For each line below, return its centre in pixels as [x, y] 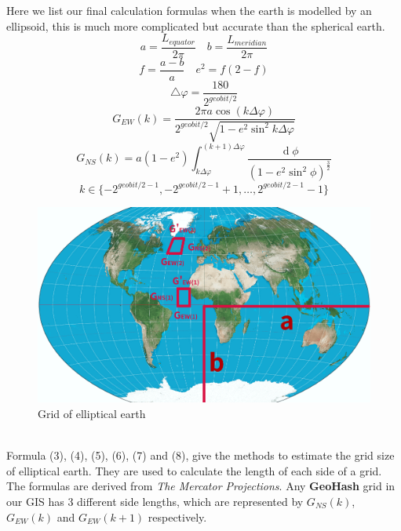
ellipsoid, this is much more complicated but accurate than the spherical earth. [196, 25]
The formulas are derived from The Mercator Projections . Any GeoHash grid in [201, 486]
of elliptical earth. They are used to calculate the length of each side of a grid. [194, 470]
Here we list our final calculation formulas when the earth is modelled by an [189, 10]
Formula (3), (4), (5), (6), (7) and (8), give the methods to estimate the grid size [200, 455]
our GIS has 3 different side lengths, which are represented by [155, 501]
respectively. [177, 516]
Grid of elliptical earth [92, 413]
